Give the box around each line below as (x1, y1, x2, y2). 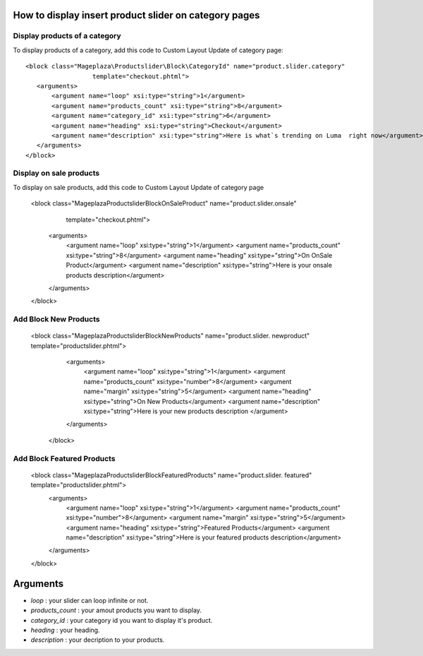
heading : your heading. (30, 626, 100, 634)
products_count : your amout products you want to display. (30, 606, 202, 614)
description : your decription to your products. (30, 636, 165, 644)
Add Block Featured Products (13, 453, 116, 463)
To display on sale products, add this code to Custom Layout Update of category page (13, 183, 264, 191)
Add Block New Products (13, 314, 100, 324)
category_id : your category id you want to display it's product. (30, 616, 213, 624)
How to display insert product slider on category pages (13, 9, 260, 21)
